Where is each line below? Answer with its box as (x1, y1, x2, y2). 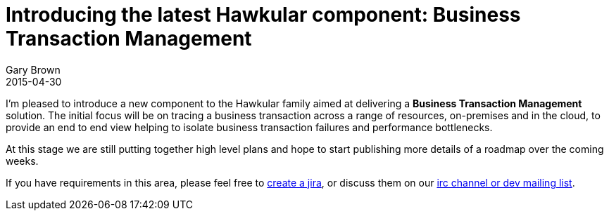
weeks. (6, 154, 39, 167)
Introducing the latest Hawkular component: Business (6, 3, 521, 27)
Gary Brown (6, 63, 61, 76)
